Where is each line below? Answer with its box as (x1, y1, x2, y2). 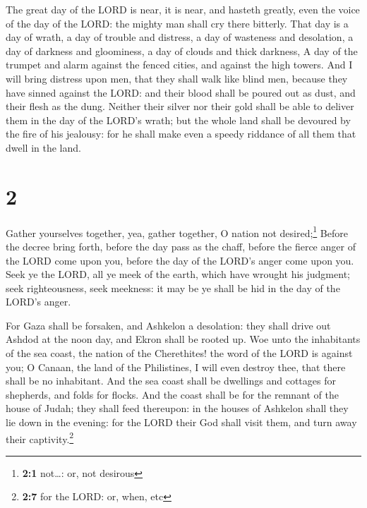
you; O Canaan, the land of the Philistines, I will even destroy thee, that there (6, 359, 346, 374)
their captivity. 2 (6, 429, 74, 446)
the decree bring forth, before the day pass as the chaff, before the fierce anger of (6, 238, 356, 253)
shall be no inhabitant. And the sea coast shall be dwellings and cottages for (6, 373, 336, 388)
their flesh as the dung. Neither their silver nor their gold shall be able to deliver (6, 99, 354, 114)
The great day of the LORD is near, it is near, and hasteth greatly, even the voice (6, 2, 360, 16)
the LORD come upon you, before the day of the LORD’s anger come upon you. (6, 253, 354, 267)
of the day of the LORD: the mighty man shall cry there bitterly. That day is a (6, 16, 349, 30)
